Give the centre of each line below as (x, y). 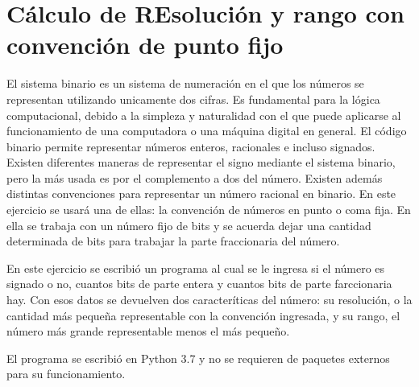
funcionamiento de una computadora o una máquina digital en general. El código (207, 131)
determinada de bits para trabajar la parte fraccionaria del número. (173, 241)
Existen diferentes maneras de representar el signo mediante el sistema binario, (201, 162)
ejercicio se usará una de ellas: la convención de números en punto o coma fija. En (209, 210)
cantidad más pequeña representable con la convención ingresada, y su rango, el (203, 315)
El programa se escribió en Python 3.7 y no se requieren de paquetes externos (198, 358)
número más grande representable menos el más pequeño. (148, 331)
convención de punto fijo (145, 45)
